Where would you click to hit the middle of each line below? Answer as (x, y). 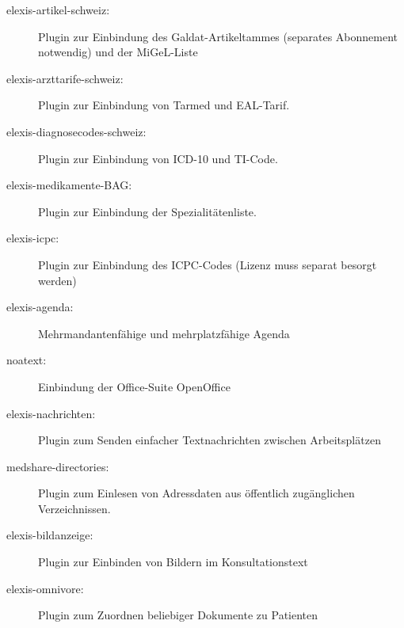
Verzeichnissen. (74, 508)
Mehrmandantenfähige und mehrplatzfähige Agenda (164, 333)
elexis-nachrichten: (51, 413)
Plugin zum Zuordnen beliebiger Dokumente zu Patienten (178, 615)
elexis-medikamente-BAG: (69, 185)
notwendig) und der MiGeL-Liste (118, 52)
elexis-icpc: (33, 238)
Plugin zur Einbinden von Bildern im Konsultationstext (173, 562)
